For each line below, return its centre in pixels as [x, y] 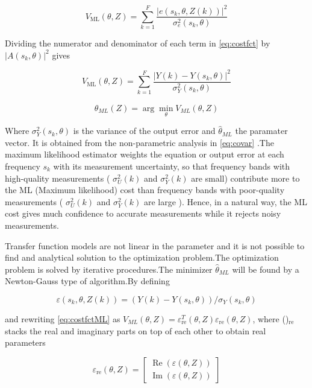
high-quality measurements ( [58, 178]
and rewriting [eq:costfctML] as [63, 318]
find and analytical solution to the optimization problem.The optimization [142, 257]
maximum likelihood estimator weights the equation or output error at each [145, 154]
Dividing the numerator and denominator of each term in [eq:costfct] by [138, 43]
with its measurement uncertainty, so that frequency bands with [172, 166]
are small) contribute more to [245, 178]
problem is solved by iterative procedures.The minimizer [109, 269]
